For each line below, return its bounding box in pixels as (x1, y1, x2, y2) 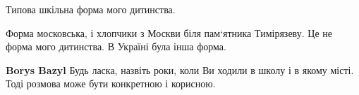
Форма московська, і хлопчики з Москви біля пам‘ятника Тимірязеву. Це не (6, 25, 332, 40)
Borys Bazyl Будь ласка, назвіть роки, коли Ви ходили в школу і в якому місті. (6, 62, 354, 77)
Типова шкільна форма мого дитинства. (6, 2, 176, 16)
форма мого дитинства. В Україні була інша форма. (6, 39, 226, 54)
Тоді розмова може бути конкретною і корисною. (6, 76, 216, 91)
